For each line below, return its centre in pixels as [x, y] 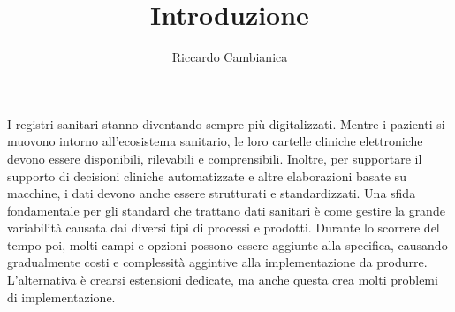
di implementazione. [61, 297]
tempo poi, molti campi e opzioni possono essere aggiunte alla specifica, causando [227, 244]
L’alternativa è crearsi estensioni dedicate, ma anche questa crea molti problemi [223, 280]
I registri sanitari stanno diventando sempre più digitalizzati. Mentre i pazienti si [226, 123]
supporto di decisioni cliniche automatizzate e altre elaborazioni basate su [207, 175]
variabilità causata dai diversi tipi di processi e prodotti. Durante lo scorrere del [224, 228]
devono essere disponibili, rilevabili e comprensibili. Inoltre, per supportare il [215, 158]
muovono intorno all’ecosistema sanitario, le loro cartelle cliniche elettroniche [215, 141]
